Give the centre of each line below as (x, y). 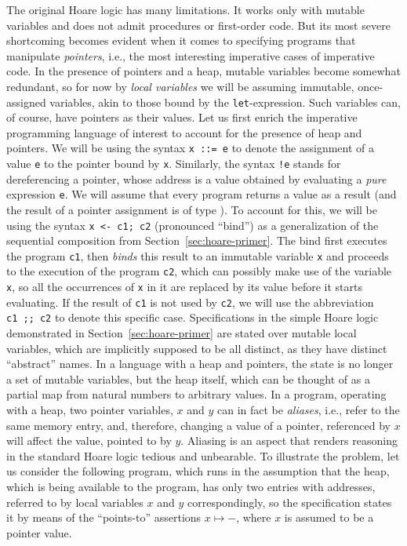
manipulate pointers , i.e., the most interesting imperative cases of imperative (191, 55)
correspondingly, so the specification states (289, 502)
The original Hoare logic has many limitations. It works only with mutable (185, 9)
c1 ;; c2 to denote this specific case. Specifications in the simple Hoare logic (193, 317)
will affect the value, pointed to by (89, 440)
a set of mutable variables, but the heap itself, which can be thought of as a (188, 379)
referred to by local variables (75, 502)
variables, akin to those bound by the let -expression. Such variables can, (225, 102)
